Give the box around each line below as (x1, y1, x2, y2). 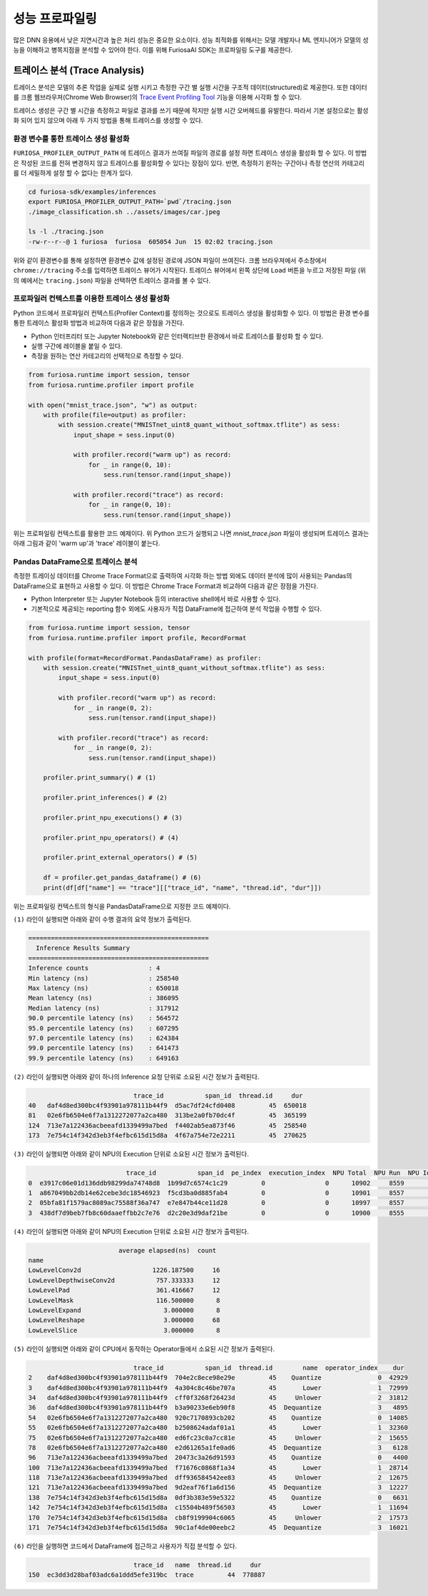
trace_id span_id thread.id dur (133, 1091, 303, 1099)
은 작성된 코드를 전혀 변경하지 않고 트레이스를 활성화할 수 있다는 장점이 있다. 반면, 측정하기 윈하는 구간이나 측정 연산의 (13, 158, 340, 167)
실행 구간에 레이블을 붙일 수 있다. (31, 341, 123, 350)
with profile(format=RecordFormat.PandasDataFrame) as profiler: (28, 654, 262, 662)
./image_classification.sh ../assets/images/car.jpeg (28, 208, 220, 216)
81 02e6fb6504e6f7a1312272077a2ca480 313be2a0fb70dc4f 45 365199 (28, 1111, 307, 1120)
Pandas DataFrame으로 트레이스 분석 (13, 557, 138, 567)
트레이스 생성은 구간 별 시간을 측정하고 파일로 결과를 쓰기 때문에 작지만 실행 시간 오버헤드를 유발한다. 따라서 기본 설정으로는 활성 (13, 106, 369, 114)
